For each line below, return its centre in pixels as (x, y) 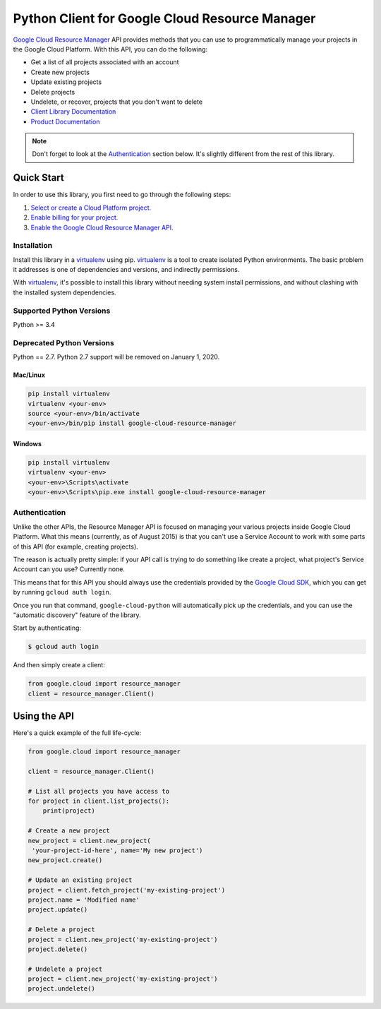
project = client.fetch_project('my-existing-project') (127, 890)
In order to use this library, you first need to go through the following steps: (122, 195)
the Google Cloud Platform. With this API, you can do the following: (110, 49)
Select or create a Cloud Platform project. (91, 208)
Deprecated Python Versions (64, 342)
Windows (27, 443)
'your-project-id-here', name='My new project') (117, 850)
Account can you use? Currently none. (69, 569)
